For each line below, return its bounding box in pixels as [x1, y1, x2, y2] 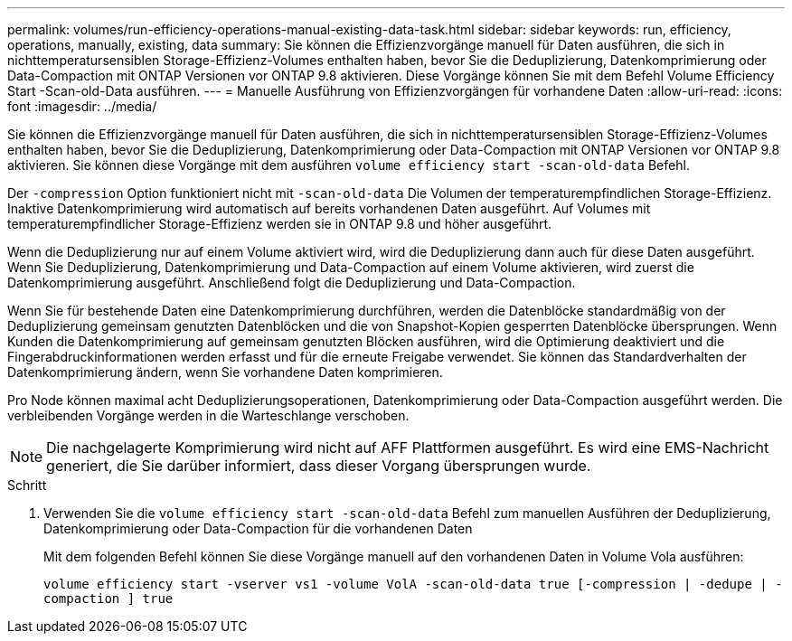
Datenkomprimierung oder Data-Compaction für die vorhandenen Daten [43, 521, 473, 536]
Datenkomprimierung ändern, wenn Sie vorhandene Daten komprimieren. [7, 364, 443, 380]
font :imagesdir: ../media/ [7, 99, 157, 114]
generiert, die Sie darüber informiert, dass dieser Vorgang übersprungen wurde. [46, 457, 591, 475]
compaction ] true [43, 591, 174, 606]
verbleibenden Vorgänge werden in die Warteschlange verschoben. [7, 408, 410, 423]
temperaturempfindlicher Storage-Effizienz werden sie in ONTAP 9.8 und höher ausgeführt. [7, 216, 552, 231]
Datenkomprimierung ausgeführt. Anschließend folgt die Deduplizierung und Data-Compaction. [7, 275, 576, 290]
